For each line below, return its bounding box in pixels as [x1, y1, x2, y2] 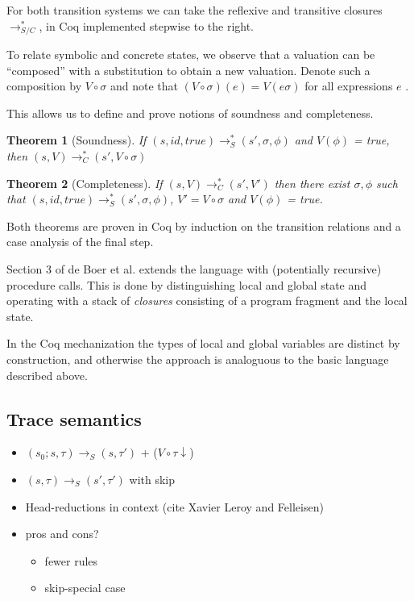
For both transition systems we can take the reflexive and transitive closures [6, 2, 383, 18]
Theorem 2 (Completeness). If [6, 174, 163, 191]
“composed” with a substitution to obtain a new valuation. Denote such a [6, 61, 371, 78]
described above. [6, 366, 88, 383]
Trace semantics [6, 406, 142, 431]
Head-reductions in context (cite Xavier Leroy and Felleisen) [25, 498, 324, 515]
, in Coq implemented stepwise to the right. [39, 17, 255, 34]
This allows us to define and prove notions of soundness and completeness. [6, 104, 374, 121]
